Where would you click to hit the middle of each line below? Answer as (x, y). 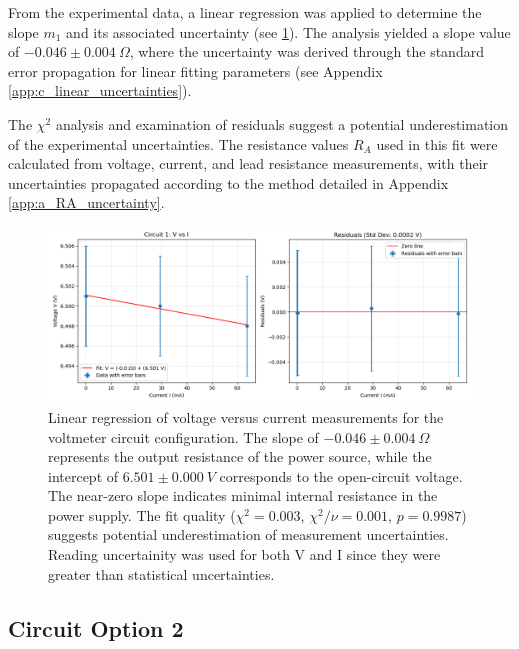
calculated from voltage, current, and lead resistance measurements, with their (248, 163)
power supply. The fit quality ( (142, 514)
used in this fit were (437, 143)
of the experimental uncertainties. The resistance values (178, 143)
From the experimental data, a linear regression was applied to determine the (245, 12)
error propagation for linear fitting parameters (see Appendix (195, 70)
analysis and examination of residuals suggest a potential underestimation (282, 123)
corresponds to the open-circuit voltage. (341, 475)
